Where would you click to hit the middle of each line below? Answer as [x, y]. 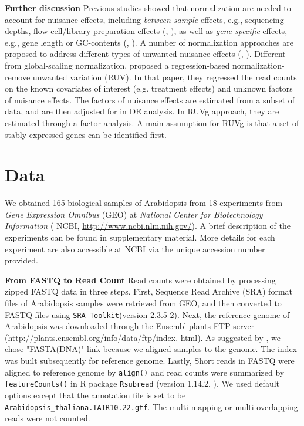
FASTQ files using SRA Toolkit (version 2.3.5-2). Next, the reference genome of [147, 314]
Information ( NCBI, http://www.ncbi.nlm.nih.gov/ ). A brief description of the [148, 226]
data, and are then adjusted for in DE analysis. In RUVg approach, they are [142, 111]
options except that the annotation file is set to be [95, 395]
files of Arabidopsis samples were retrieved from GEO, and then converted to [143, 303]
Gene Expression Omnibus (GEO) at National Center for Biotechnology [134, 214]
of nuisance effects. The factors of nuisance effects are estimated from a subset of [150, 99]
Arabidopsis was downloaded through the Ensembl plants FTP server [130, 326]
